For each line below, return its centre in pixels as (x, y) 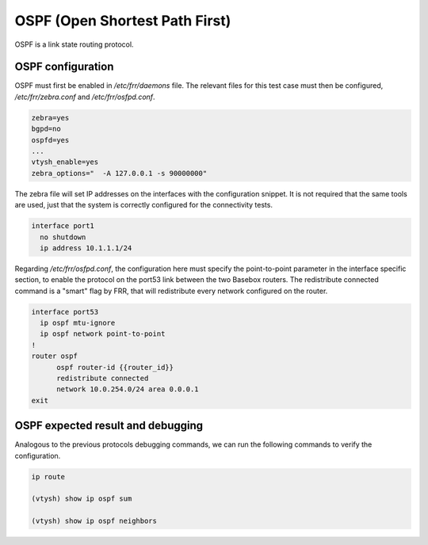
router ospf (55, 356)
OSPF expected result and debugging (109, 426)
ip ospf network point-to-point (103, 334)
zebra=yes (50, 118)
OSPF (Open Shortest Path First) (123, 21)
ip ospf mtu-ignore (78, 323)
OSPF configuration (64, 67)
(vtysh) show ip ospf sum (82, 499)
